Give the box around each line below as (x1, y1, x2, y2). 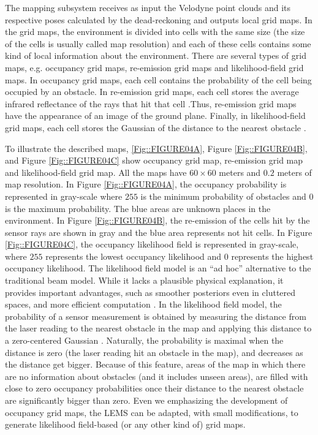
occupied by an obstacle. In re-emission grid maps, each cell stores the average (5, 85, 299, 98)
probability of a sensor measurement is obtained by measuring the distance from (5, 309, 306, 322)
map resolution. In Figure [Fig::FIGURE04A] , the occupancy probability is (5, 178, 287, 191)
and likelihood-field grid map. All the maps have (5, 165, 187, 178)
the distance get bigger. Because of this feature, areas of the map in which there (5, 358, 306, 371)
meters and (219, 165, 261, 178)
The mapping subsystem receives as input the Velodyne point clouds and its (5, 1, 291, 13)
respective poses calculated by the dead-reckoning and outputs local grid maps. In (5, 13, 312, 26)
